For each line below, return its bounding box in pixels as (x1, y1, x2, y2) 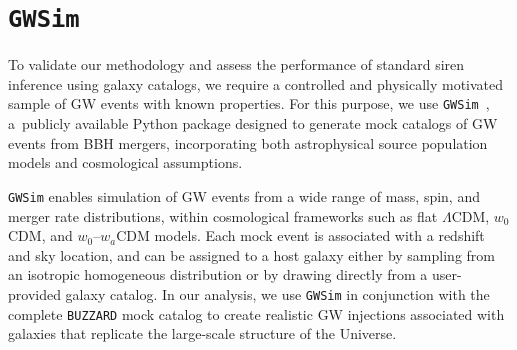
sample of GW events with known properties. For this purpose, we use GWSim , (8, 93, 490, 114)
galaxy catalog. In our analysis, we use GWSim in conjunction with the (65, 283, 490, 304)
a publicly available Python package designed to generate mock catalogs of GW (8, 113, 498, 134)
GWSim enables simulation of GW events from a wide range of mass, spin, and (8, 185, 480, 206)
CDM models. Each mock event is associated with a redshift (116, 225, 485, 246)
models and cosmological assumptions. (8, 152, 243, 173)
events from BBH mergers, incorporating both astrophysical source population (8, 132, 488, 153)
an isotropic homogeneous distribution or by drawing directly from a (8, 264, 428, 285)
